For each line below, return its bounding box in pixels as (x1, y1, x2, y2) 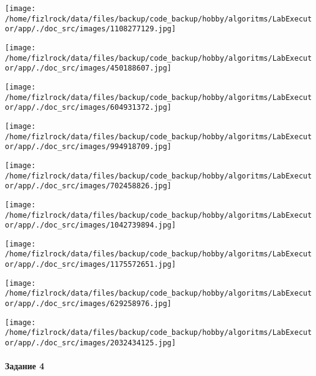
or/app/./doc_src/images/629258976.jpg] (5, 299, 172, 309)
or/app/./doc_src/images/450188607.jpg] (5, 64, 172, 73)
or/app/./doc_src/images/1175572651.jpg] (5, 260, 176, 269)
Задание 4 (5, 359, 45, 372)
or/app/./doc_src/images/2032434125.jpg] (5, 339, 176, 348)
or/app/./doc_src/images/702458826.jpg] (5, 182, 172, 191)
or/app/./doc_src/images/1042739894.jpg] (5, 221, 176, 230)
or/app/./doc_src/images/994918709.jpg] (5, 142, 172, 152)
